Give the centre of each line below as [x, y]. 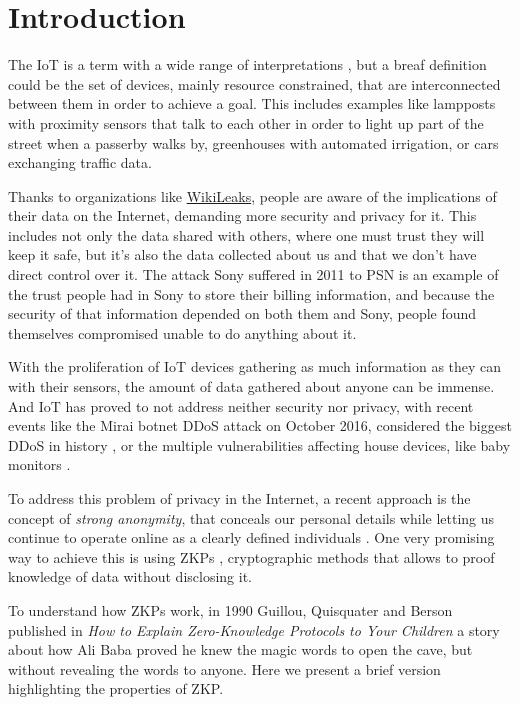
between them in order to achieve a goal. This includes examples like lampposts [252, 103]
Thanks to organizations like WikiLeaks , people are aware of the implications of [252, 195]
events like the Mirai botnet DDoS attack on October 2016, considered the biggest [260, 425]
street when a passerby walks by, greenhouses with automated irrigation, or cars [253, 142]
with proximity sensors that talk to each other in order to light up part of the [246, 122]
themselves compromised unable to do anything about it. [182, 332]
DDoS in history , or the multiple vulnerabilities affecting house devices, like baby [259, 444]
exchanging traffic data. [80, 162]
